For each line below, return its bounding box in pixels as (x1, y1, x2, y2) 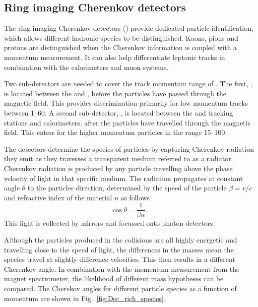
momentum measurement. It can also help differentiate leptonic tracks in (4, 52, 225, 62)
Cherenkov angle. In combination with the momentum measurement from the (4, 263, 240, 274)
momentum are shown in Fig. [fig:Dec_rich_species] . (4, 293, 166, 303)
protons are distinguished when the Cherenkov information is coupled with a (4, 42, 237, 53)
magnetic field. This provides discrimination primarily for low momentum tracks (4, 98, 248, 108)
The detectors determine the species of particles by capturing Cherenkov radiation (4, 143, 254, 154)
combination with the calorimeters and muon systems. (4, 61, 169, 72)
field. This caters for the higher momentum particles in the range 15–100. (4, 127, 227, 137)
